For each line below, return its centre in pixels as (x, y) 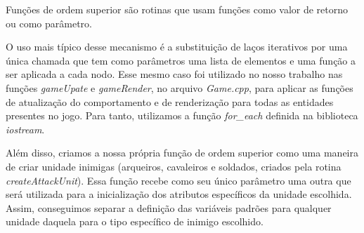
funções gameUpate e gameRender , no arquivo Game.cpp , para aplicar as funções (180, 87)
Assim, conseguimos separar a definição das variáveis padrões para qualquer (169, 207)
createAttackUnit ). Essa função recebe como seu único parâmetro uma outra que (178, 180)
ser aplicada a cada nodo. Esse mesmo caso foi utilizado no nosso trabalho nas (174, 74)
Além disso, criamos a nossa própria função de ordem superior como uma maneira (182, 153)
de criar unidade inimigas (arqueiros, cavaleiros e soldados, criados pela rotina (174, 166)
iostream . (25, 129)
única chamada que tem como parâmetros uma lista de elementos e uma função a (181, 60)
